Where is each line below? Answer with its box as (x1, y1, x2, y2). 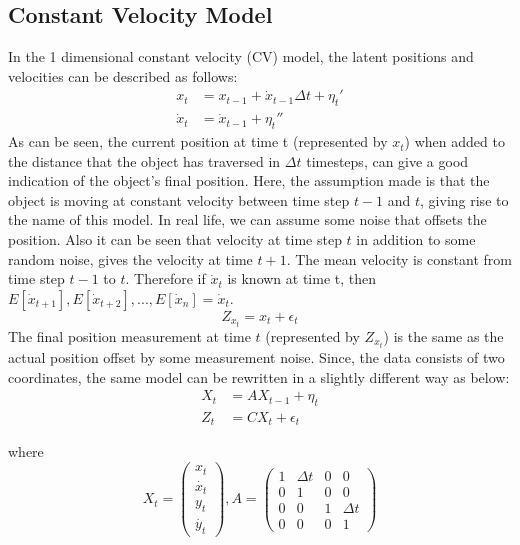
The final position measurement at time (8, 325, 251, 346)
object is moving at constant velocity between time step (8, 189, 350, 210)
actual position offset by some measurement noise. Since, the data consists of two (8, 346, 505, 367)
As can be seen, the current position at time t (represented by (8, 131, 388, 152)
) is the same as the (383, 325, 504, 346)
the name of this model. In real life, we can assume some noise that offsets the (8, 209, 487, 230)
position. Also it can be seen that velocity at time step (8, 229, 342, 250)
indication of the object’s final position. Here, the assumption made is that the (8, 170, 490, 191)
